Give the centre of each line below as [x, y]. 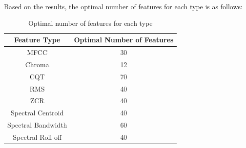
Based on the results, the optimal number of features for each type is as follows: [123, 6]
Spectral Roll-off [37, 137]
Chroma [37, 64]
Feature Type [37, 40]
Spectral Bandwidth [37, 125]
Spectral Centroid [37, 113]
